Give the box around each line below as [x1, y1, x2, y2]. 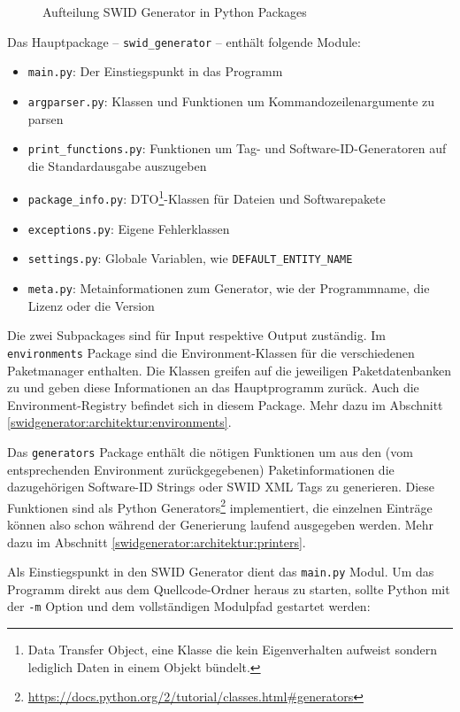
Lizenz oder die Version [27, 296, 155, 314]
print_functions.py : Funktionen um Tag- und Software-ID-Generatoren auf [27, 139, 447, 158]
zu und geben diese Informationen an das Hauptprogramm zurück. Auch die [7, 378, 419, 397]
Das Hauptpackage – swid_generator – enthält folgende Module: [7, 32, 361, 50]
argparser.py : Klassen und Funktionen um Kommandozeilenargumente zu [27, 91, 435, 110]
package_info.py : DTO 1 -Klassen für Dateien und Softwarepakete [27, 187, 386, 208]
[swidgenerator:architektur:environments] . [7, 413, 232, 431]
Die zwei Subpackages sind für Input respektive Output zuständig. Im [7, 326, 386, 344]
